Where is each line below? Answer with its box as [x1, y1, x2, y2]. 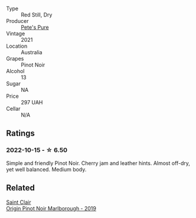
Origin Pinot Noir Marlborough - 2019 [6, 204, 96, 212]
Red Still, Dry [21, 11, 53, 18]
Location [6, 42, 28, 49]
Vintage [6, 30, 25, 37]
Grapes [6, 55, 24, 62]
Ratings [6, 128, 35, 138]
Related [6, 183, 35, 193]
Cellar [6, 105, 21, 112]
